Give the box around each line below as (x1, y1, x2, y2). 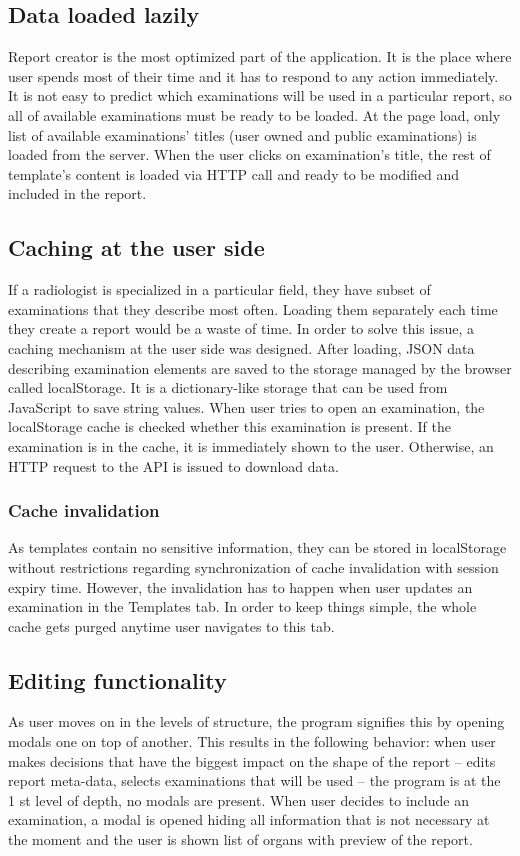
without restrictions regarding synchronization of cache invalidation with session (8, 556, 499, 577)
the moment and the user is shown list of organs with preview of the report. (8, 829, 473, 850)
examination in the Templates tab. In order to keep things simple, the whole (8, 596, 477, 617)
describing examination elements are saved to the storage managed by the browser (8, 357, 512, 378)
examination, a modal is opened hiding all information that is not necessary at (8, 809, 490, 830)
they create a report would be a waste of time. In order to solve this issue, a (8, 318, 475, 339)
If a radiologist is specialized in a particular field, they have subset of (8, 279, 431, 300)
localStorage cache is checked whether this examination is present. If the (8, 416, 451, 437)
